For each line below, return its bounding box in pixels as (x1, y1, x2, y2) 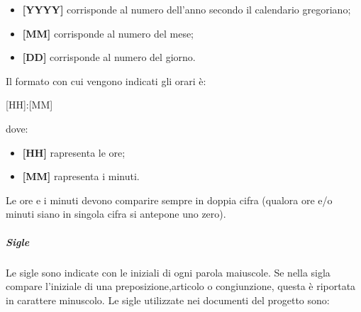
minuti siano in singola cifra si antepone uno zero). (6, 206, 226, 221)
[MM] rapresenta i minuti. (22, 169, 140, 184)
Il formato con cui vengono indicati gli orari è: (6, 73, 206, 88)
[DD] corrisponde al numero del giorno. (22, 50, 196, 65)
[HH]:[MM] (6, 97, 53, 112)
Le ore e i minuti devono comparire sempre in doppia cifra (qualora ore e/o (6, 192, 333, 207)
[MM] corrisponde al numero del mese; (22, 26, 194, 40)
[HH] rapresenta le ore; (22, 145, 126, 160)
